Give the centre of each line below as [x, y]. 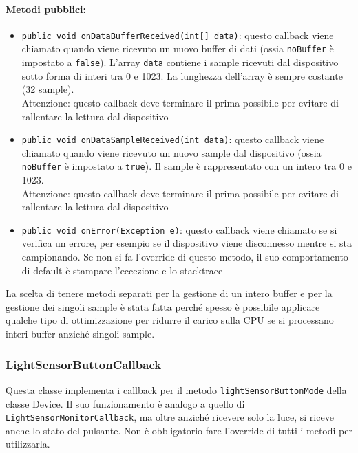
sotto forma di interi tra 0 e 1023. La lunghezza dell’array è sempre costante [182, 75]
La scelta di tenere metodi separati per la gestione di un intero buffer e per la [169, 293]
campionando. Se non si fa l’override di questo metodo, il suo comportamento [185, 257]
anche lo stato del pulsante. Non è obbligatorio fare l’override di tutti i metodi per [179, 430]
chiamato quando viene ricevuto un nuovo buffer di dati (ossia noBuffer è [178, 48]
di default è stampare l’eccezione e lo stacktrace [122, 270]
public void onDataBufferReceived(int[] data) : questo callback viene [178, 35]
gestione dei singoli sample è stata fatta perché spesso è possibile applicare [163, 306]
